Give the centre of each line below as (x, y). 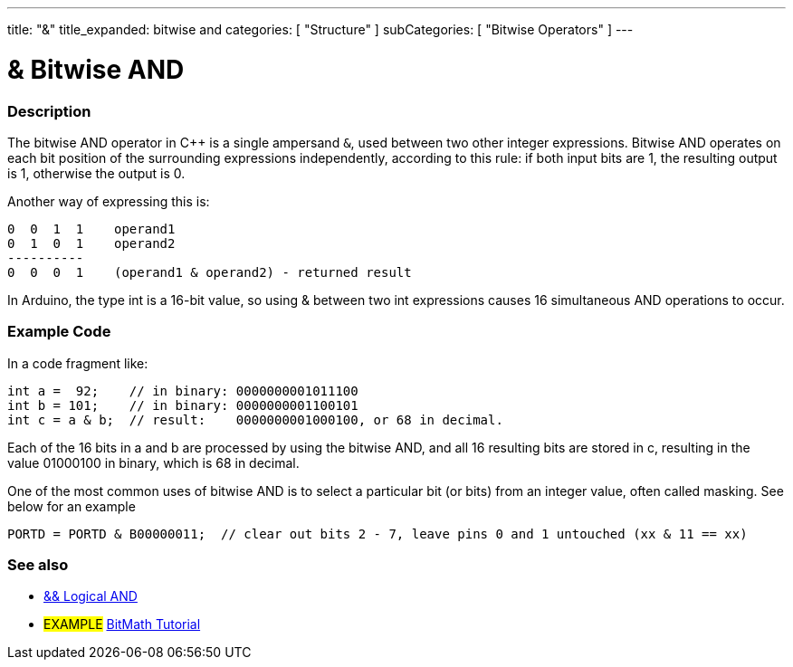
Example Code (59, 332)
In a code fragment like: (78, 363)
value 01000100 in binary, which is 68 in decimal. (153, 462)
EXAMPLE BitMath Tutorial (122, 624)
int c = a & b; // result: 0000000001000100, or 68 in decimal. (255, 419)
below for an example (72, 506)
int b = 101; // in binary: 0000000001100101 (183, 405)
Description (49, 111)
